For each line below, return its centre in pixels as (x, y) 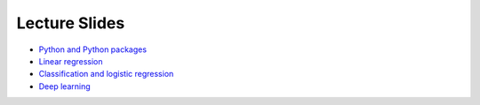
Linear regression (71, 61)
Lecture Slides (71, 23)
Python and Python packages (92, 49)
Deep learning (64, 86)
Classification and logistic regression (106, 74)
